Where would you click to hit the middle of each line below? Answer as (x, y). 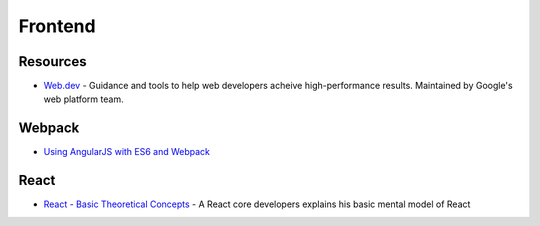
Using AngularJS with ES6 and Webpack (126, 152)
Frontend (57, 26)
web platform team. (83, 99)
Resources (52, 61)
